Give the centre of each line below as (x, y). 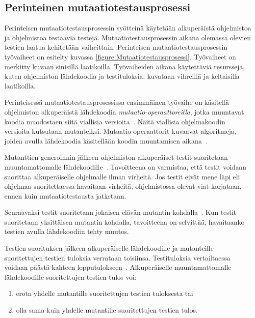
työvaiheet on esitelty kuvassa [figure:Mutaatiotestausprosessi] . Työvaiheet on (120, 56)
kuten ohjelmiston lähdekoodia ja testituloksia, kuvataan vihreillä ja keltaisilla (122, 76)
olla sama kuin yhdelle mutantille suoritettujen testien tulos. (107, 310)
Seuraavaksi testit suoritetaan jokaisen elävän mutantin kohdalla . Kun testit (120, 212)
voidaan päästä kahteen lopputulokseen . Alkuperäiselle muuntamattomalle (118, 267)
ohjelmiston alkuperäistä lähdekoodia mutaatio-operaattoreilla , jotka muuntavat (124, 111)
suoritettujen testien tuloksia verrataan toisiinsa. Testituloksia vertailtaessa (117, 257)
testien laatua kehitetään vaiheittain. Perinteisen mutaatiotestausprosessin (116, 47)
